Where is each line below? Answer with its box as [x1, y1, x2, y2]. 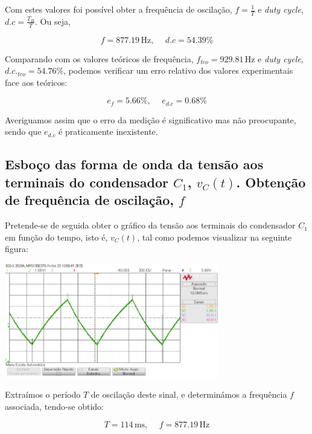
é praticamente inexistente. [59, 125, 158, 138]
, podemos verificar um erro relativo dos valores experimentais [63, 64, 293, 77]
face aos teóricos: [5, 76, 68, 88]
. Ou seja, [35, 15, 71, 27]
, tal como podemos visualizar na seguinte [137, 230, 292, 243]
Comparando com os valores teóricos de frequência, [5, 52, 194, 65]
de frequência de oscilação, [5, 190, 174, 209]
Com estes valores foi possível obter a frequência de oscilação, [5, 3, 232, 15]
